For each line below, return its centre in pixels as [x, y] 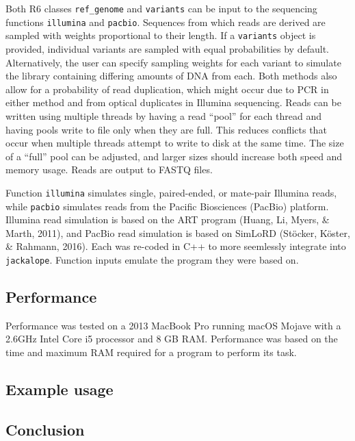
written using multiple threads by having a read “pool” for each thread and [163, 115]
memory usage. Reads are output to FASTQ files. [109, 169]
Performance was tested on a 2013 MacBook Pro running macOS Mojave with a [173, 325]
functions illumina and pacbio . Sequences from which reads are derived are [166, 22]
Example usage [60, 389]
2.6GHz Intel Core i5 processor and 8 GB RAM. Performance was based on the [172, 339]
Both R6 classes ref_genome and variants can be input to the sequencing [161, 8]
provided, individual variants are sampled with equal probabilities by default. [167, 48]
